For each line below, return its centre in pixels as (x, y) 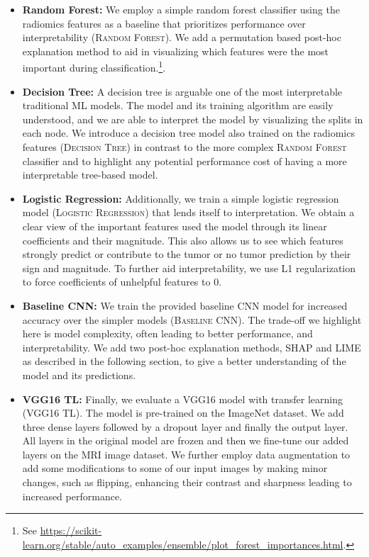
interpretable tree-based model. (90, 175)
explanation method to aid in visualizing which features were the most (176, 51)
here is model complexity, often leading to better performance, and (167, 333)
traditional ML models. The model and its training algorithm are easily (178, 105)
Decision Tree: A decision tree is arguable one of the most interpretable (182, 91)
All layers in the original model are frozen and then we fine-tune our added (186, 440)
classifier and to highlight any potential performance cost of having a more (184, 161)
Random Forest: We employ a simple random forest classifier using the (181, 9)
